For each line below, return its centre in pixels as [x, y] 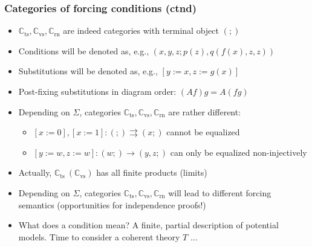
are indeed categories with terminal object [141, 30]
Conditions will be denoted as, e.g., [84, 50]
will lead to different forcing [220, 192]
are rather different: [205, 111]
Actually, [35, 172]
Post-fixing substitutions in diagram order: [97, 91]
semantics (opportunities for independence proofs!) [112, 204]
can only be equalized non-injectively [239, 152]
